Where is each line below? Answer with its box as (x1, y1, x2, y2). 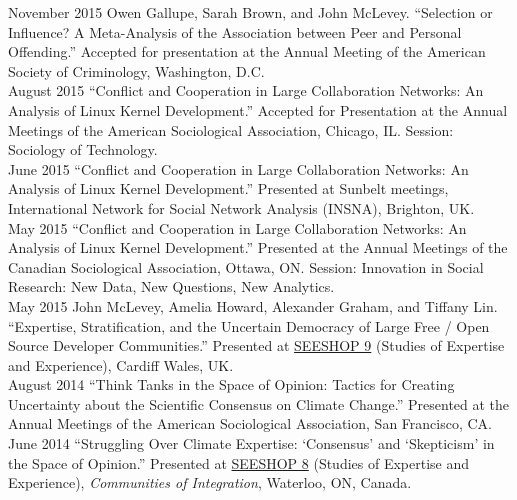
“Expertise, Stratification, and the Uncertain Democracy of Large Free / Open (8, 315, 490, 336)
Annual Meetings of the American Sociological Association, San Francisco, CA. (8, 413, 492, 434)
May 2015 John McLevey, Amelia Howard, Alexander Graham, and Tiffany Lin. (8, 295, 498, 316)
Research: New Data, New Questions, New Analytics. (8, 276, 335, 297)
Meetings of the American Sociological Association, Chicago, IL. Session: (8, 119, 454, 140)
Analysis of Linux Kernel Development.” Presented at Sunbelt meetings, (8, 178, 449, 199)
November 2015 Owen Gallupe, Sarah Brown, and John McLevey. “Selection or (8, 2, 493, 22)
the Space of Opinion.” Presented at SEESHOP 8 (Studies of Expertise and (8, 452, 470, 473)
